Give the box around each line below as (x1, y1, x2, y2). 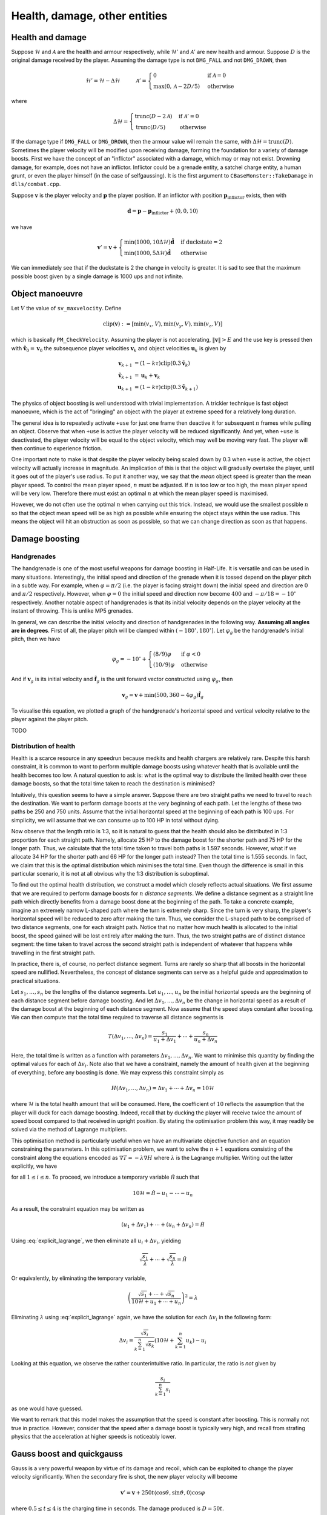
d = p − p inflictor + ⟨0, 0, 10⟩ (127, 207, 199, 216)
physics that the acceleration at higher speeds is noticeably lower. (11, 1433, 177, 1440)
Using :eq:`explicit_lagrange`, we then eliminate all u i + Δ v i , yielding (11, 1237, 181, 1245)
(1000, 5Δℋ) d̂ (134, 249, 171, 256)
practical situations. (11, 977, 61, 984)
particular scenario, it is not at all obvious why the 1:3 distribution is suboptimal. (11, 870, 210, 877)
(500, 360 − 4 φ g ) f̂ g (154, 691, 204, 700)
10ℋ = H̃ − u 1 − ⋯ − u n (132, 1190, 193, 1198)
